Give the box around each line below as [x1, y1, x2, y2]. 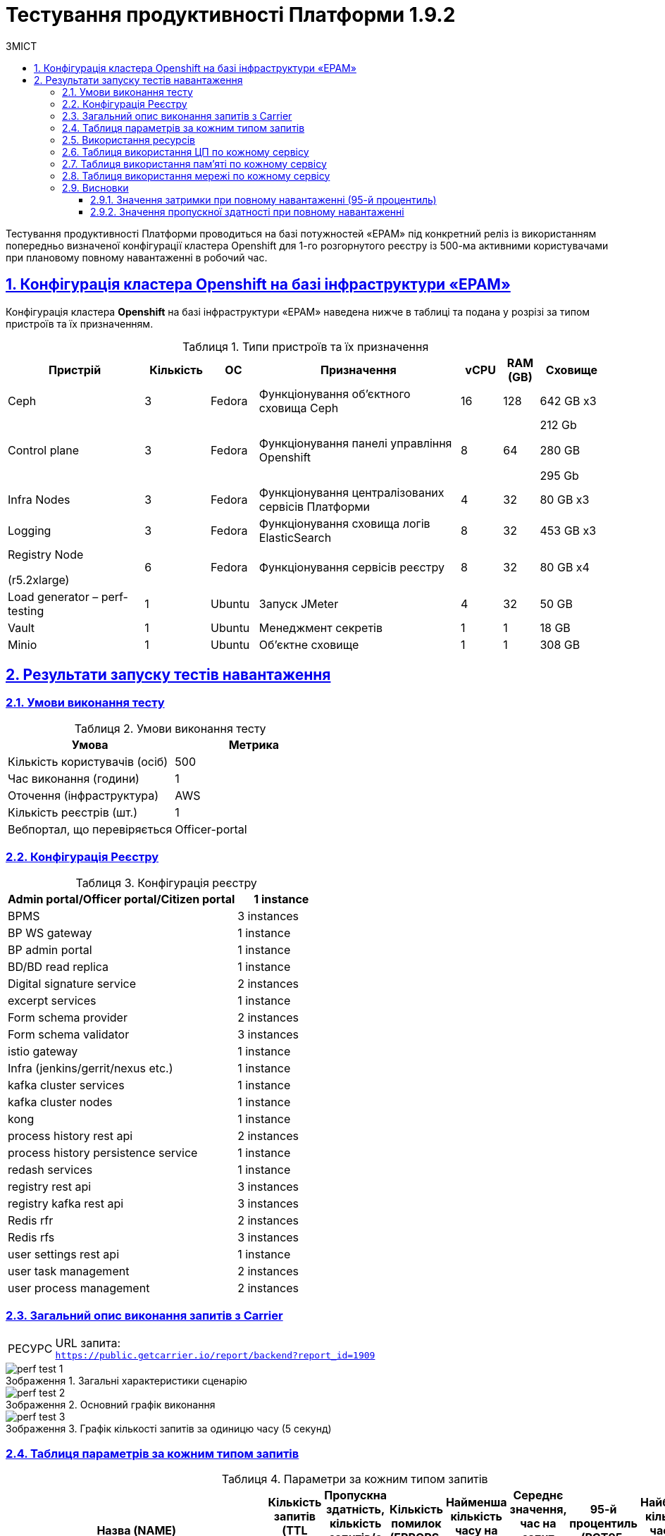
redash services [8, 1162, 93, 1177]
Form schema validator [8, 1027, 130, 1041]
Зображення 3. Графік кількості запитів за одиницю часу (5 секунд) [6, 1423, 332, 1435]
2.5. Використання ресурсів [62, 133, 195, 146]
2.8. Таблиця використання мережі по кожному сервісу [62, 169, 330, 182]
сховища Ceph [259, 400, 339, 415]
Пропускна [324, 1488, 387, 1503]
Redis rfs [8, 1230, 55, 1244]
